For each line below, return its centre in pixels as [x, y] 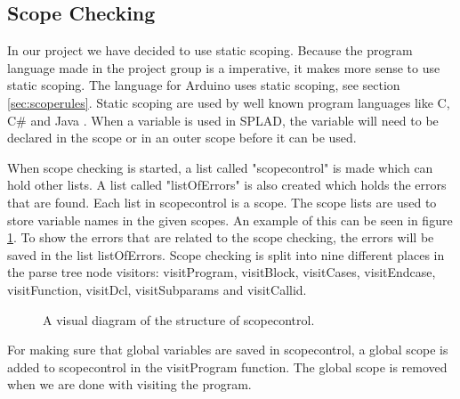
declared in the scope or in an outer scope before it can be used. [182, 138]
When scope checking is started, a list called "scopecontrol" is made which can [220, 167]
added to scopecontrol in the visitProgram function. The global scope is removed [227, 366]
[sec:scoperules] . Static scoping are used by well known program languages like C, [229, 102]
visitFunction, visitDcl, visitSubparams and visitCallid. [157, 289]
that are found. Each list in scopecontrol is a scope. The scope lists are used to [222, 202]
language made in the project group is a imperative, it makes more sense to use [224, 67]
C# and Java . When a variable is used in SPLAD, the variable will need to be [223, 120]
